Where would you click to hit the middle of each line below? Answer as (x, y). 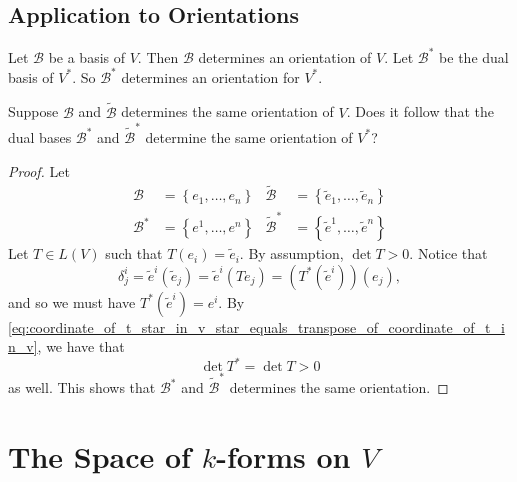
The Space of (99, 455)
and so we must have (72, 301)
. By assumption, (291, 253)
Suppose (33, 111)
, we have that (81, 346)
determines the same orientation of (227, 111)
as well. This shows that (82, 387)
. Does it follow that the (420, 111)
